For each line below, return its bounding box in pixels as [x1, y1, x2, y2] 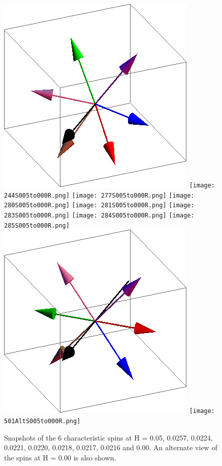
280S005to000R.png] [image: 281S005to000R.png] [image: [4, 202, 195, 209]
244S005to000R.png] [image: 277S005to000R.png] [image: [4, 191, 195, 199]
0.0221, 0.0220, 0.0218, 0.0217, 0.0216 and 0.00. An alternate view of [4, 442, 217, 453]
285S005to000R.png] [4, 222, 70, 229]
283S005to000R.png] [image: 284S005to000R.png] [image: [4, 211, 195, 219]
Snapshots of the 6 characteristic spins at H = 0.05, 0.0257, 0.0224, [4, 432, 213, 443]
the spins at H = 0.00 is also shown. [4, 452, 116, 462]
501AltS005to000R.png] [4, 417, 81, 425]
